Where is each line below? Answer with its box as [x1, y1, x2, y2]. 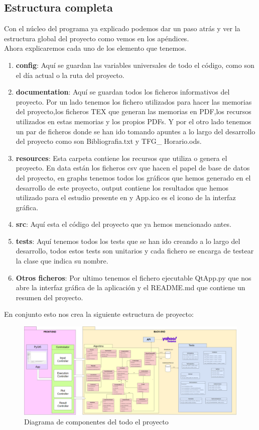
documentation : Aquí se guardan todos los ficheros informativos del [16, 87, 230, 97]
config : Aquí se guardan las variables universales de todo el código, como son [16, 59, 254, 70]
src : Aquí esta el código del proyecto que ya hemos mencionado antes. [16, 219, 231, 229]
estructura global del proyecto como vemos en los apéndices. [4, 33, 189, 43]
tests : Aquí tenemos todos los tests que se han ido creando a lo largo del [16, 235, 240, 246]
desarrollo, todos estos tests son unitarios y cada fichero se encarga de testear [16, 245, 254, 256]
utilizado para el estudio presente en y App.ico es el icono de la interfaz [16, 192, 236, 203]
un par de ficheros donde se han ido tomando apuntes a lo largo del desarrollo [16, 126, 255, 136]
